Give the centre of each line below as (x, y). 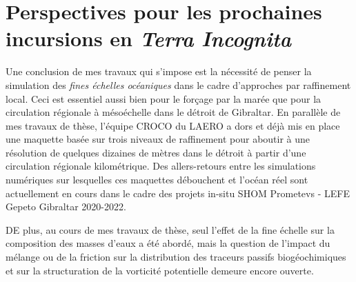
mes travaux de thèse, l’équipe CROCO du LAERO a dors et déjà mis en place (173, 125)
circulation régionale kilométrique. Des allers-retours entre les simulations (161, 166)
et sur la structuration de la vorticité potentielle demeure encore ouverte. (160, 270)
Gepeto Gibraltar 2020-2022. (66, 207)
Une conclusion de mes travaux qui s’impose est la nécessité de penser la (159, 71)
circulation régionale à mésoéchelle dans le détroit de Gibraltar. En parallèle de (173, 112)
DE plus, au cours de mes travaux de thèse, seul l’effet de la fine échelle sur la (170, 229)
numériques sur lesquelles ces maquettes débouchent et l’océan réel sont (157, 180)
